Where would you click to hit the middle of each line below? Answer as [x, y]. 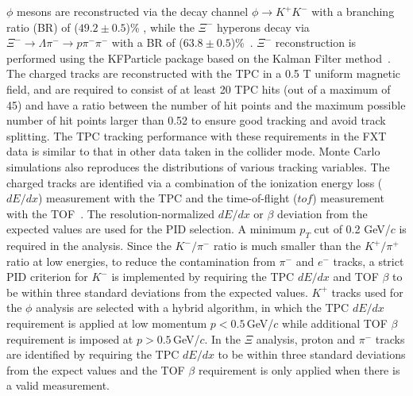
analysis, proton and [306, 338]
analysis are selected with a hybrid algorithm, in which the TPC [193, 308]
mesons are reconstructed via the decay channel [133, 11]
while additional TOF [335, 323]
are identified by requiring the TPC [93, 354]
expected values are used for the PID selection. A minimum [151, 229]
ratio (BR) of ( [42, 27]
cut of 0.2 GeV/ [352, 229]
